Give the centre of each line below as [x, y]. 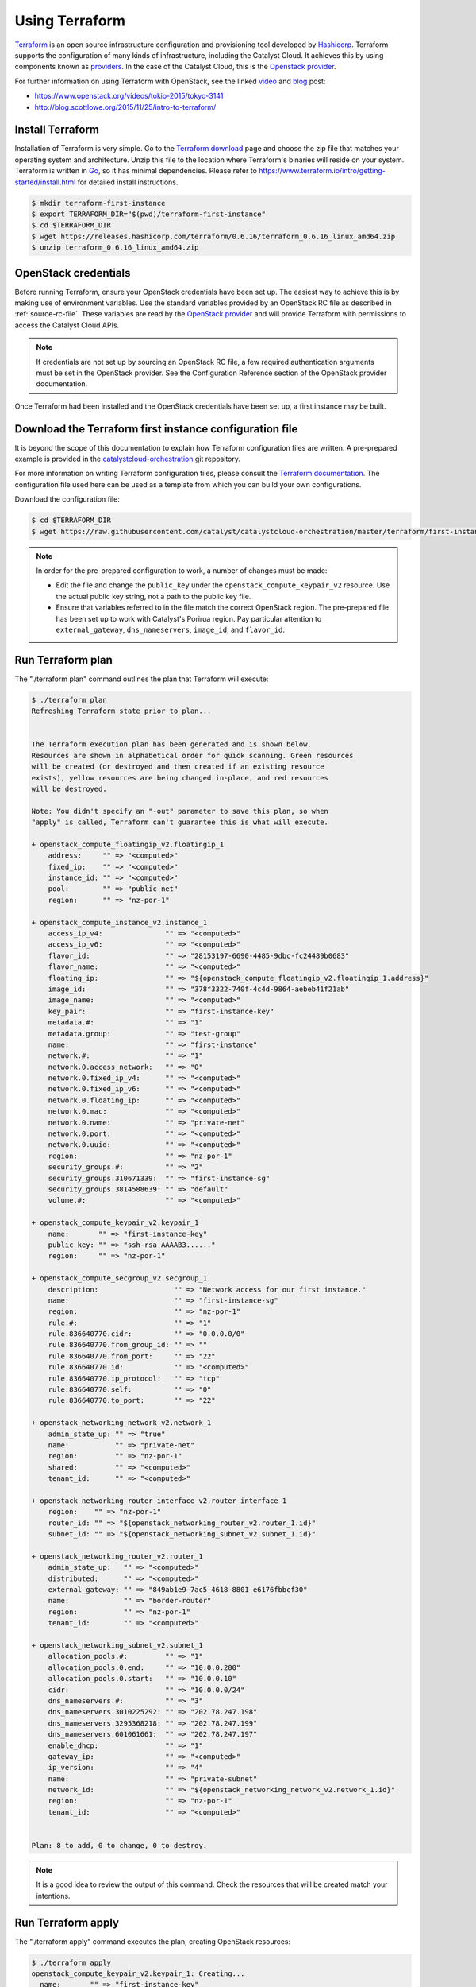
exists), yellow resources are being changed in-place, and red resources [180, 778]
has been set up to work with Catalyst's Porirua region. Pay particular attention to [189, 618]
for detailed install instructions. [128, 182]
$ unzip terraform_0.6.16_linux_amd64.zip [115, 248]
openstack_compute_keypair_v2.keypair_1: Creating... [138, 1974]
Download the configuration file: [67, 499]
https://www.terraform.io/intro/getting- [322, 171]
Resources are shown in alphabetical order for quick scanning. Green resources [192, 755]
